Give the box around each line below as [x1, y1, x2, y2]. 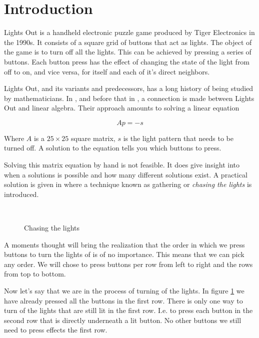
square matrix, [70, 132, 115, 143]
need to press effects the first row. [4, 324, 107, 335]
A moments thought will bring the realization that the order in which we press [4, 239, 245, 249]
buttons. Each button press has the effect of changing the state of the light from [4, 56, 250, 66]
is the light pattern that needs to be [123, 132, 233, 143]
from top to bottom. [4, 268, 66, 279]
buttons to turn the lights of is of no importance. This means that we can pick [4, 249, 244, 259]
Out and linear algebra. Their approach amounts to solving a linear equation [4, 102, 239, 113]
